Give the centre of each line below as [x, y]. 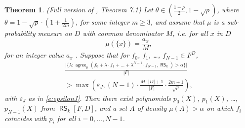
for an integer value [34, 55]
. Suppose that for [102, 55]
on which [220, 108]
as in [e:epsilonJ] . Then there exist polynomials [100, 98]
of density [152, 108]
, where [228, 9]
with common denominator [123, 33]
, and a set [111, 108]
